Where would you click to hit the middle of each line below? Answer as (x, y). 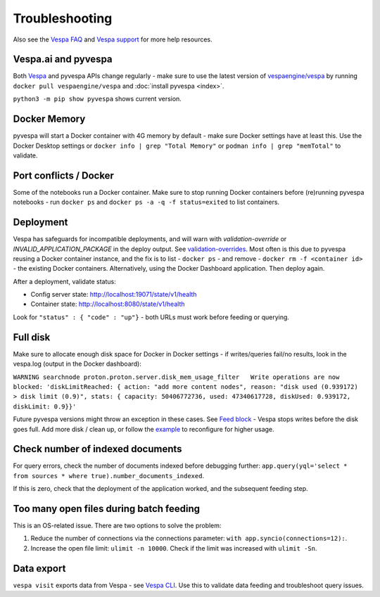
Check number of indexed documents (97, 449)
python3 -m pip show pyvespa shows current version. (97, 99)
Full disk (32, 337)
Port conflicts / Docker (63, 175)
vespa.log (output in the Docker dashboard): (77, 364)
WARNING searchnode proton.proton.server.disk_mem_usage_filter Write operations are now (176, 377)
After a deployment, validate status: (64, 281)
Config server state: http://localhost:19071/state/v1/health (114, 295)
